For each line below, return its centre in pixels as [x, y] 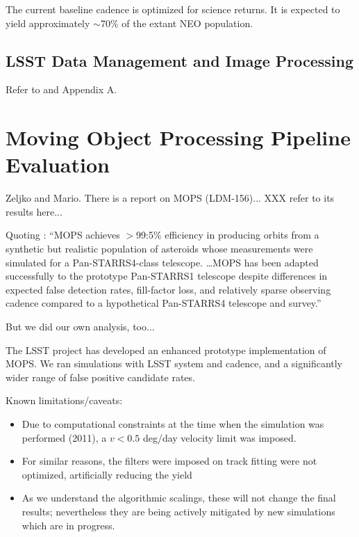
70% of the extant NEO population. [177, 23]
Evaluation [58, 165]
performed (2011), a [64, 437]
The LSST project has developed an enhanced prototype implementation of [166, 350]
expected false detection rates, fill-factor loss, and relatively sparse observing [168, 289]
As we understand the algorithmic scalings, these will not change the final [179, 498]
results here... [34, 211]
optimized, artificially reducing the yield [107, 474]
